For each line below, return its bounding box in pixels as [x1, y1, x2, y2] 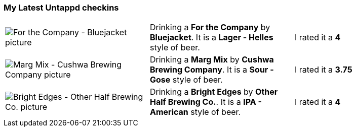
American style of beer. [149, 107, 241, 117]
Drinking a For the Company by [149, 22, 270, 33]
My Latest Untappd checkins [4, 3, 119, 13]
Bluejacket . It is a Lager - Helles [149, 32, 273, 43]
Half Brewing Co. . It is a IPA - [149, 97, 262, 107]
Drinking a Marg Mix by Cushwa [149, 54, 274, 65]
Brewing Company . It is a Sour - [149, 64, 274, 75]
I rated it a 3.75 [294, 64, 352, 75]
